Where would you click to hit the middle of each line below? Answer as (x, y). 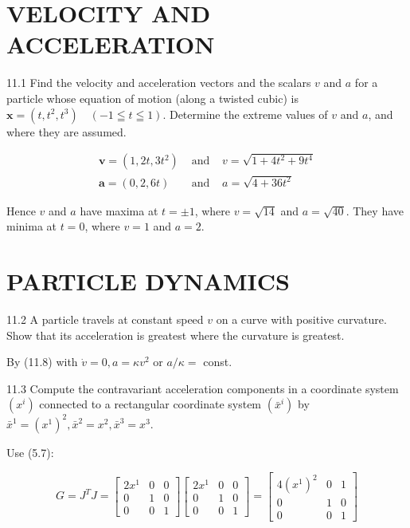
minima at (31, 226)
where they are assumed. (66, 131)
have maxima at (119, 210)
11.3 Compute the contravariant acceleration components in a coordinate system (203, 388)
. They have (375, 210)
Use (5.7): (30, 452)
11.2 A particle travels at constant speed (105, 319)
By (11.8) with (42, 362)
